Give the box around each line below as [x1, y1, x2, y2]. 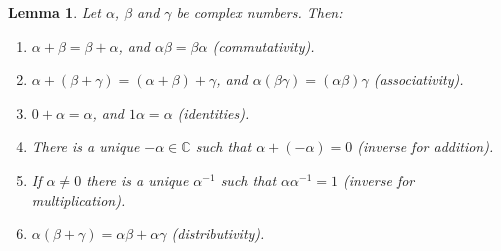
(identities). [177, 102, 250, 123]
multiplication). [31, 189, 126, 210]
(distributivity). [171, 223, 265, 244]
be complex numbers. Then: [176, 2, 343, 22]
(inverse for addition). [357, 136, 494, 157]
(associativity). [373, 69, 464, 90]
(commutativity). [212, 35, 315, 56]
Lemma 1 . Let [8, 2, 101, 22]
